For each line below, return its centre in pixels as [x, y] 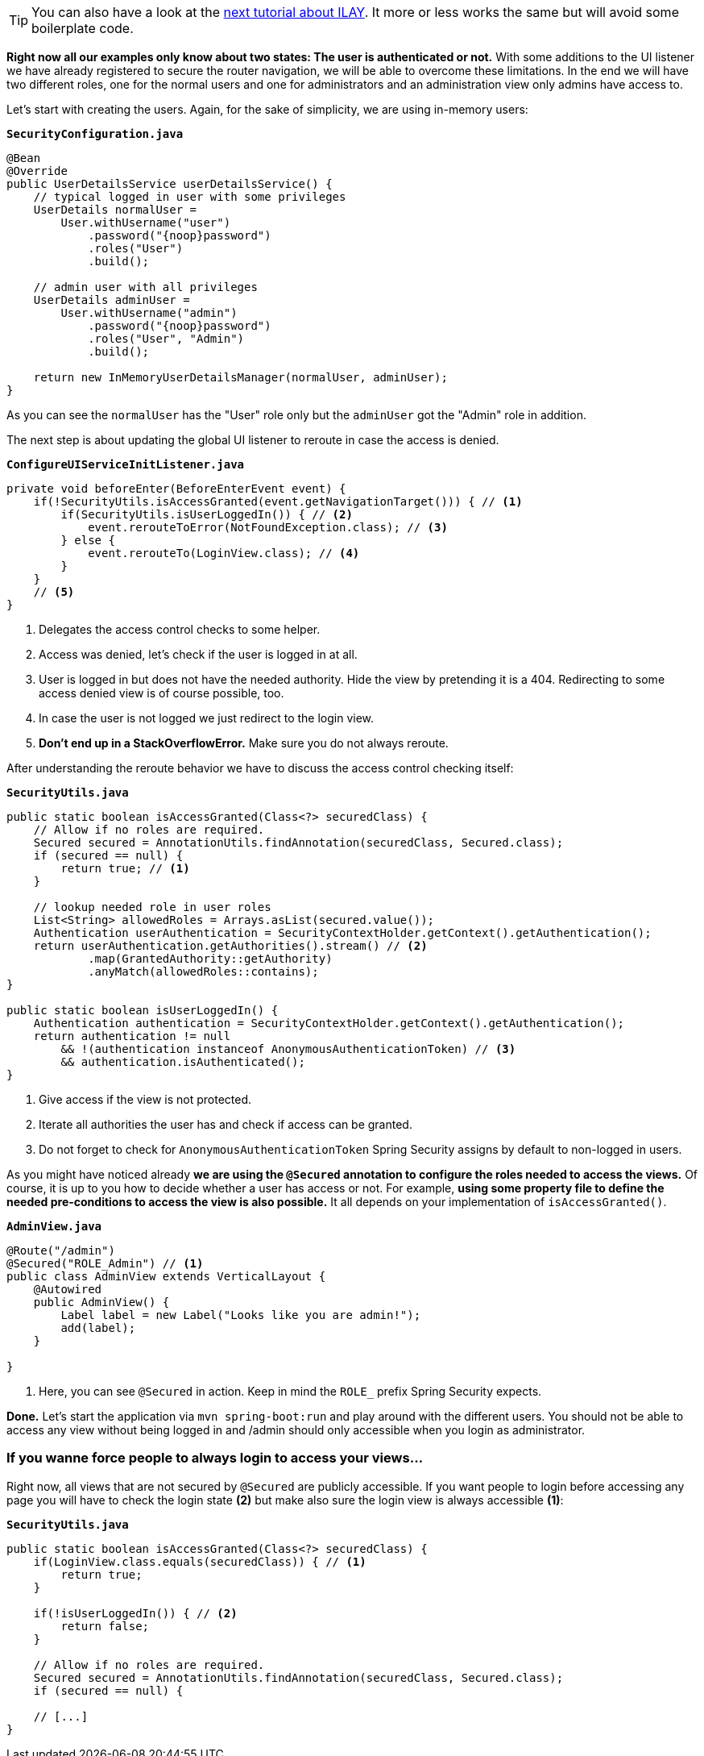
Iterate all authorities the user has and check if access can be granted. [226, 1124]
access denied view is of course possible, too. [162, 693]
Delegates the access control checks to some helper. [180, 629]
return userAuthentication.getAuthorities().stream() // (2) [230, 946]
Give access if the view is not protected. [145, 1099]
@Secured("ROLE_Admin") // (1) [105, 1263]
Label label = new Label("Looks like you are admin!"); [241, 1315]
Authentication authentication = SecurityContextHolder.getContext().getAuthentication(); [329, 1023]
